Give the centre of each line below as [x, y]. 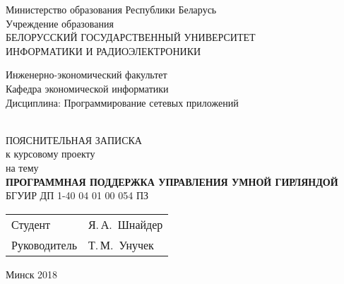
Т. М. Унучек [121, 244]
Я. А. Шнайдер [125, 224]
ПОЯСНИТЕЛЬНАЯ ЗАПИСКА [74, 140]
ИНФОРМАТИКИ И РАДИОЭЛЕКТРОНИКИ [103, 51]
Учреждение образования [60, 23]
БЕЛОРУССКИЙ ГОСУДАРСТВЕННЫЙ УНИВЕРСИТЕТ [131, 37]
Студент [31, 224]
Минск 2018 [32, 274]
